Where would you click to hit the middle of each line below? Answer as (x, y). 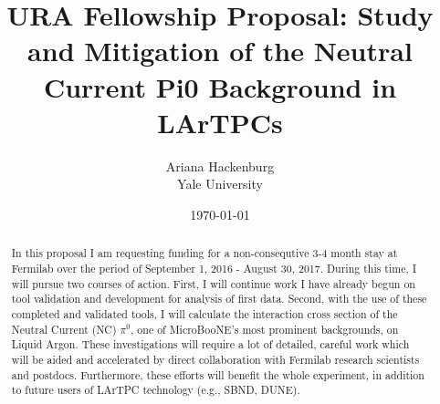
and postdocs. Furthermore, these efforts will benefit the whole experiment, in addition (218, 374)
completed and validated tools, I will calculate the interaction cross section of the (204, 313)
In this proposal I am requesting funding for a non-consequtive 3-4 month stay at (204, 253)
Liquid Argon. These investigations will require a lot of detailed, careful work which (210, 344)
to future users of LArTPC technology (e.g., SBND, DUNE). (156, 390)
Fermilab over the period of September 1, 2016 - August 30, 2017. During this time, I (214, 268)
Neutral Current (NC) (64, 329)
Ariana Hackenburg (220, 166)
